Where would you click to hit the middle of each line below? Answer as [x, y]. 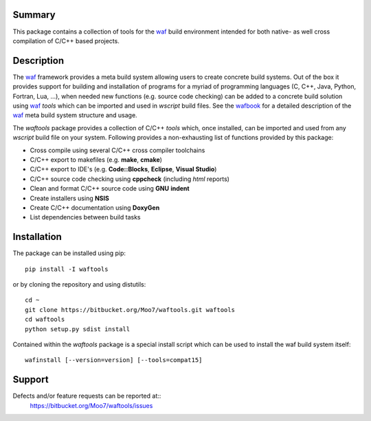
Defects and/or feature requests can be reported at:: [87, 396]
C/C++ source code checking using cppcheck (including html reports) [130, 179]
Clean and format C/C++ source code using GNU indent [110, 189]
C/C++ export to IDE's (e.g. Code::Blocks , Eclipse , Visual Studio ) [123, 169]
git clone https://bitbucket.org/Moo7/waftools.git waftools [130, 310]
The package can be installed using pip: [69, 253]
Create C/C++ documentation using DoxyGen [95, 207]
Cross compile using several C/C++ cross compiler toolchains [117, 150]
